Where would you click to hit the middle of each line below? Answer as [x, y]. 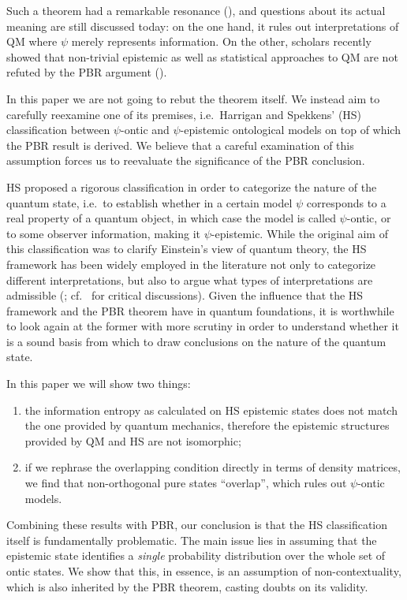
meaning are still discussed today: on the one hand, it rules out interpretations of [203, 26]
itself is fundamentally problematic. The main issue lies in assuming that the [192, 540]
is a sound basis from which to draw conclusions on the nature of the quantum [196, 341]
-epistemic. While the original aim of [299, 233]
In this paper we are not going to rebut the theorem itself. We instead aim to [193, 98]
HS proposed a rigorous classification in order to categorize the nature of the [192, 186]
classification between [58, 130]
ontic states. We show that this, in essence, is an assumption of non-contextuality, [204, 571]
